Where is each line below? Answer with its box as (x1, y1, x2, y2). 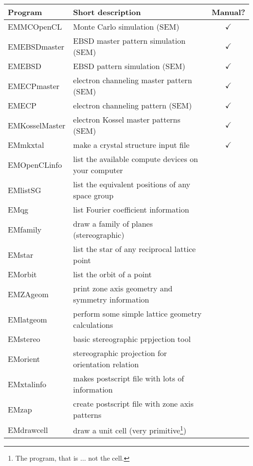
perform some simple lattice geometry (73, 308, 202, 319)
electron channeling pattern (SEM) (73, 100, 192, 111)
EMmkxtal (8, 139, 44, 150)
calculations (73, 319, 113, 330)
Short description (73, 6, 141, 18)
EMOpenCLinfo (8, 159, 62, 170)
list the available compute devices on (73, 153, 198, 164)
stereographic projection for (73, 347, 167, 358)
